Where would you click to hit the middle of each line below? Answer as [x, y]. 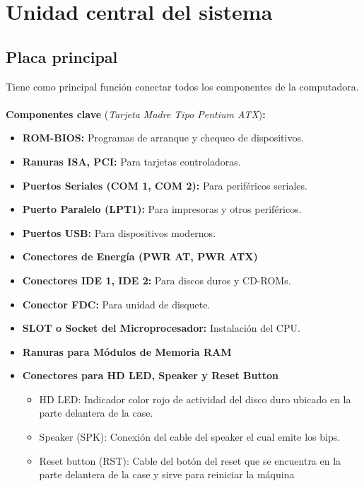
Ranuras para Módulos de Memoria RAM [127, 351]
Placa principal [62, 56]
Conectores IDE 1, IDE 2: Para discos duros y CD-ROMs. [157, 280]
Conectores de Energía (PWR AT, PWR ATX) [140, 256]
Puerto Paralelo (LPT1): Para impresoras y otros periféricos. [162, 209]
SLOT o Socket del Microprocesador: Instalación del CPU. [161, 328]
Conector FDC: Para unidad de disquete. [116, 304]
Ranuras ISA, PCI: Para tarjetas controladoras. [131, 161]
